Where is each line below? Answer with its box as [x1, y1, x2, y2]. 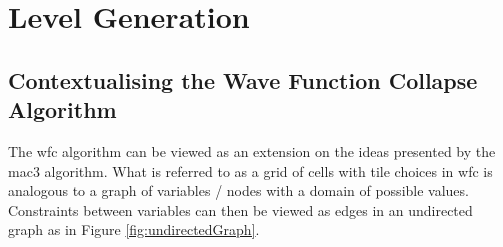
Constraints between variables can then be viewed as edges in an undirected [8, 199, 473, 220]
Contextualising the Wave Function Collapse [8, 64, 478, 95]
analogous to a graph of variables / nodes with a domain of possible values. [8, 180, 469, 201]
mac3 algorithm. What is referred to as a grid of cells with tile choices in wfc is [8, 160, 493, 181]
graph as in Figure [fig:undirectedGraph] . [8, 219, 260, 240]
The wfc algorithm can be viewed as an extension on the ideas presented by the [8, 140, 496, 161]
